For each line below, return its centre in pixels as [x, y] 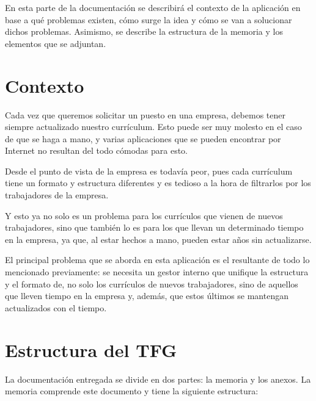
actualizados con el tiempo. [56, 307]
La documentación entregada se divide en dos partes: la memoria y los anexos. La [158, 379]
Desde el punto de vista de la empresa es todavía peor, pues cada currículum [149, 171]
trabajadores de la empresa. [57, 195]
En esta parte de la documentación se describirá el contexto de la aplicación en [153, 7]
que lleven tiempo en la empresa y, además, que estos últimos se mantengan [147, 296]
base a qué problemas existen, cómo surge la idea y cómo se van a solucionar [149, 19]
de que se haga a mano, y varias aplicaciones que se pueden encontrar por [143, 138]
